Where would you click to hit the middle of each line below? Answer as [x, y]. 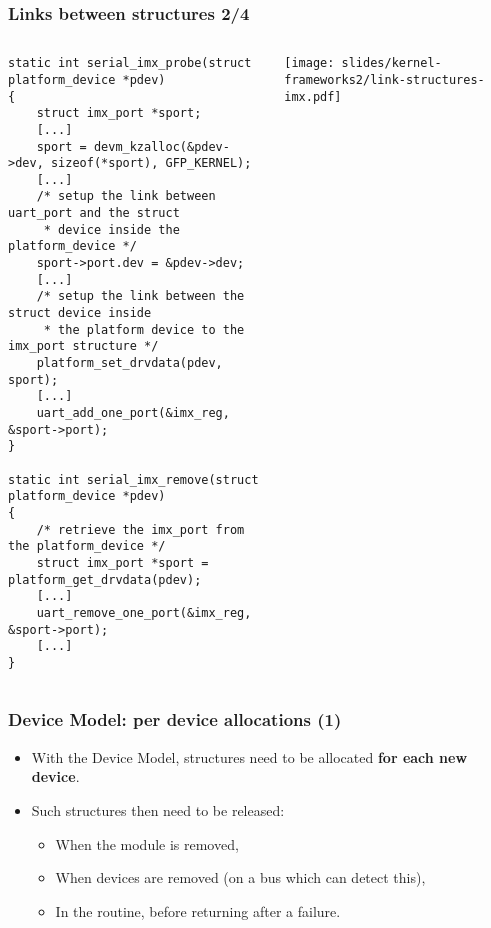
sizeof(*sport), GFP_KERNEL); [151, 163]
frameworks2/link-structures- [384, 79]
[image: [309, 63]
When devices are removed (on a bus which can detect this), [240, 877]
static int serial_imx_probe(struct [130, 63]
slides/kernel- [391, 63]
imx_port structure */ [83, 346]
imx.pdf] [313, 96]
